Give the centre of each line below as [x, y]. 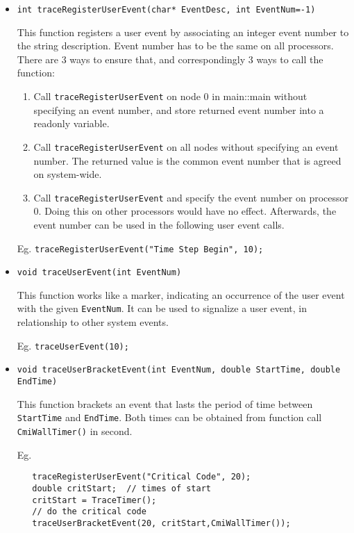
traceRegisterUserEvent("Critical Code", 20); [142, 477]
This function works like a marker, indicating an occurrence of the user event [181, 294]
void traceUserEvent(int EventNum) [99, 273]
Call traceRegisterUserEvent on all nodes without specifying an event [186, 146]
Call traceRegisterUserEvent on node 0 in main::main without [170, 96]
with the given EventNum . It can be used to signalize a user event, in [162, 308]
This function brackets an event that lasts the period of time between [165, 403]
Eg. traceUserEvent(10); [73, 345]
